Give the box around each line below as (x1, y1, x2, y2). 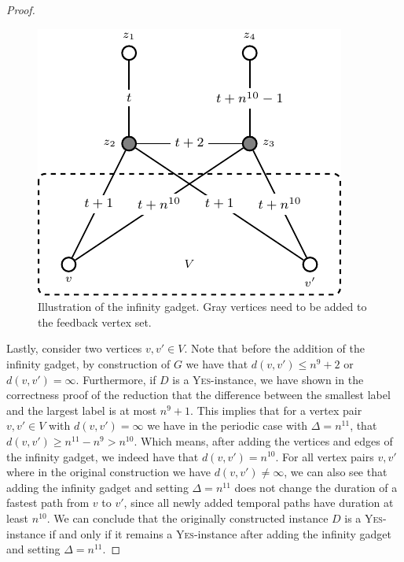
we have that (185, 355, 248, 372)
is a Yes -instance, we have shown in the (172, 371, 364, 387)
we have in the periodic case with (147, 417, 308, 434)
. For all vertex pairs (275, 448, 374, 464)
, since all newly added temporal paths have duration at (123, 494, 394, 511)
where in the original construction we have (6, 464, 211, 480)
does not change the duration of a (234, 479, 398, 495)
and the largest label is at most (6, 401, 157, 418)
